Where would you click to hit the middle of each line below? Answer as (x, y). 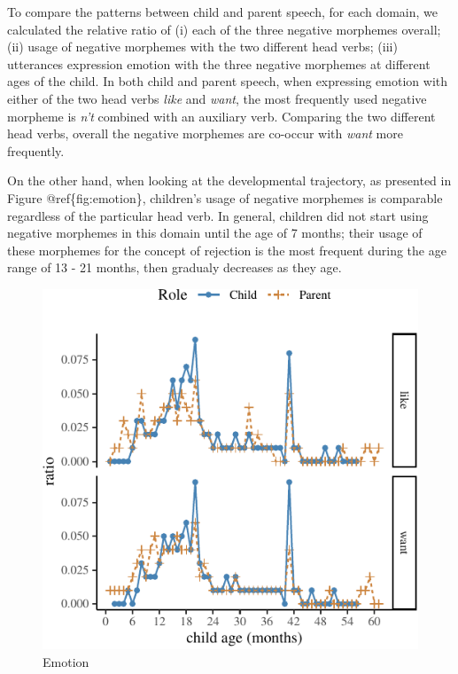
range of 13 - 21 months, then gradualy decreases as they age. (175, 267)
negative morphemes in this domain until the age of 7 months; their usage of (215, 233)
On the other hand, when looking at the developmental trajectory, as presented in (229, 180)
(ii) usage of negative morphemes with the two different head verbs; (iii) (202, 47)
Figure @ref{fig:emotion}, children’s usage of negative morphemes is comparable (225, 197)
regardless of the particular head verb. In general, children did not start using (218, 215)
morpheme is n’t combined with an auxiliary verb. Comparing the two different (221, 116)
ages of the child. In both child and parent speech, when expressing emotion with (227, 81)
